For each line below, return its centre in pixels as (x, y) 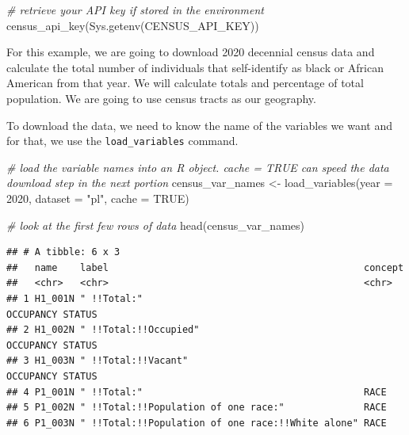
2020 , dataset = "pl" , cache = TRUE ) (98, 198)
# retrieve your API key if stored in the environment (136, 10)
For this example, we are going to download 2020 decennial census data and (191, 52)
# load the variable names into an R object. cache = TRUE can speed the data (198, 167)
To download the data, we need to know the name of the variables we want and (199, 125)
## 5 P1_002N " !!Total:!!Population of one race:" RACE (197, 408)
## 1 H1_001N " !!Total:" (75, 298)
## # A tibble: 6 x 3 (63, 252)
